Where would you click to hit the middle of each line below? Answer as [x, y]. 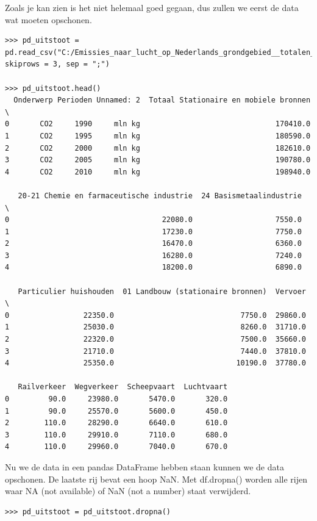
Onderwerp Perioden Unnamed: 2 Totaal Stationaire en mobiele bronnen [162, 100]
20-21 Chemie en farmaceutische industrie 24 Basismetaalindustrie [160, 196]
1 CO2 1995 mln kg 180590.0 [158, 136]
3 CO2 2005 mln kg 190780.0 [158, 160]
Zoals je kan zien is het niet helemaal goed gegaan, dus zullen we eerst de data [152, 7]
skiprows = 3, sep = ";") [57, 64]
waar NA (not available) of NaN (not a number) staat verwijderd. [128, 491]
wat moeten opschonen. [48, 19]
